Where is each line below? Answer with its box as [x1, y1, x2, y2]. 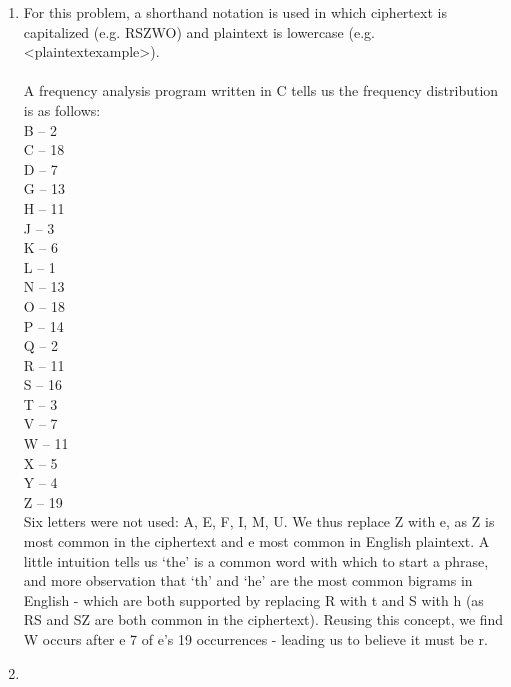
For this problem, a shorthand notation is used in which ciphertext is [23, 2, 447, 22]
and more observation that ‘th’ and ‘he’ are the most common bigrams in [23, 570, 473, 591]
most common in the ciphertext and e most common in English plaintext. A [23, 531, 490, 552]
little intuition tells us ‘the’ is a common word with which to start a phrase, [23, 550, 489, 571]
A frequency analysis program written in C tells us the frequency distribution [23, 80, 499, 101]
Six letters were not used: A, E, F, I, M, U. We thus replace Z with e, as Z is [23, 511, 495, 532]
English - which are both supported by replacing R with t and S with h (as [23, 589, 484, 610]
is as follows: [23, 99, 101, 120]
